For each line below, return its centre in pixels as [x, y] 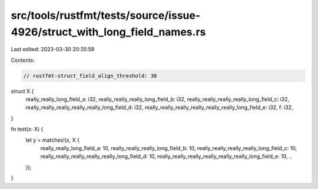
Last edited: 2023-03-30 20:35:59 [53, 49]
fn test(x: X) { [27, 129]
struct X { [22, 91]
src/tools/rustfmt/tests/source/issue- [106, 15]
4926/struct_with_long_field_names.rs [108, 32]
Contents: [23, 60]
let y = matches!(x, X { [52, 140]
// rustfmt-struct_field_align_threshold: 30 [90, 76]
